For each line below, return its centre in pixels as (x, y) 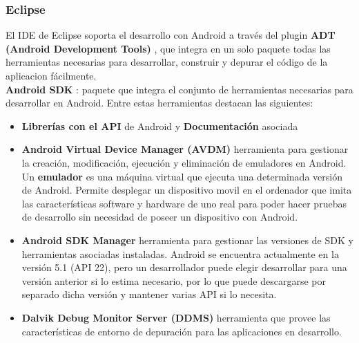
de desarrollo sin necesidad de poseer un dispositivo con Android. (160, 217)
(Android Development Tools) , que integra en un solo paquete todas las (168, 48)
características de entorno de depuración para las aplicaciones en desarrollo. (182, 331)
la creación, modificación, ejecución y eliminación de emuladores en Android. (184, 162)
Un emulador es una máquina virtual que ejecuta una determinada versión (182, 176)
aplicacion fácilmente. (51, 75)
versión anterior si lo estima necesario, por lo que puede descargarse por (174, 280)
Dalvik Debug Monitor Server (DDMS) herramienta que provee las (176, 317)
